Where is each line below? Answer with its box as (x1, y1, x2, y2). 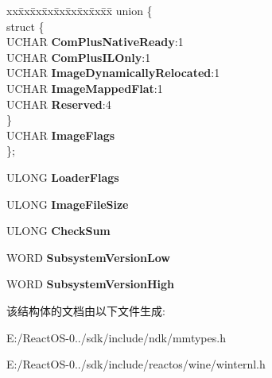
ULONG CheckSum (6, 222, 111, 239)
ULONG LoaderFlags (6, 168, 119, 185)
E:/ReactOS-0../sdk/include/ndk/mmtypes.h (6, 329, 226, 345)
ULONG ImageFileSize (6, 195, 129, 212)
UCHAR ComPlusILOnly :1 (6, 48, 151, 65)
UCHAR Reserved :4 (6, 95, 111, 112)
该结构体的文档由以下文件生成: (6, 302, 165, 318)
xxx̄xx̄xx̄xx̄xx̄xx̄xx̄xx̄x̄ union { (6, 2, 153, 18)
